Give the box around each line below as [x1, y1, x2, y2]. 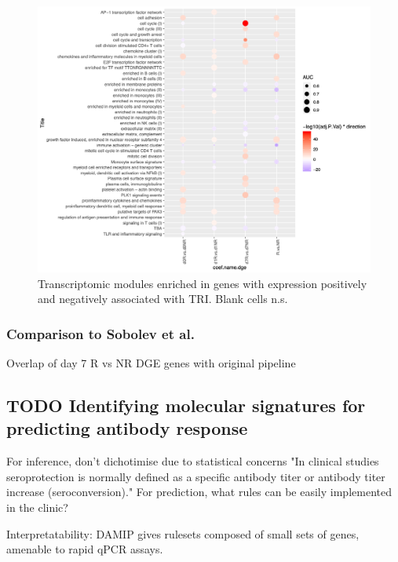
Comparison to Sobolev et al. [6, 323, 195, 343]
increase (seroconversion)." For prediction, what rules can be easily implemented [6, 484, 392, 500]
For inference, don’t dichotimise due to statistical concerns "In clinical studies [6, 453, 379, 469]
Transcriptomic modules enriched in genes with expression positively [38, 275, 367, 291]
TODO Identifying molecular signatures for [6, 393, 366, 418]
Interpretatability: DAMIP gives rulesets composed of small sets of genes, [6, 525, 360, 542]
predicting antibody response [6, 416, 248, 440]
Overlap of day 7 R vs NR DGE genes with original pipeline [6, 355, 296, 371]
